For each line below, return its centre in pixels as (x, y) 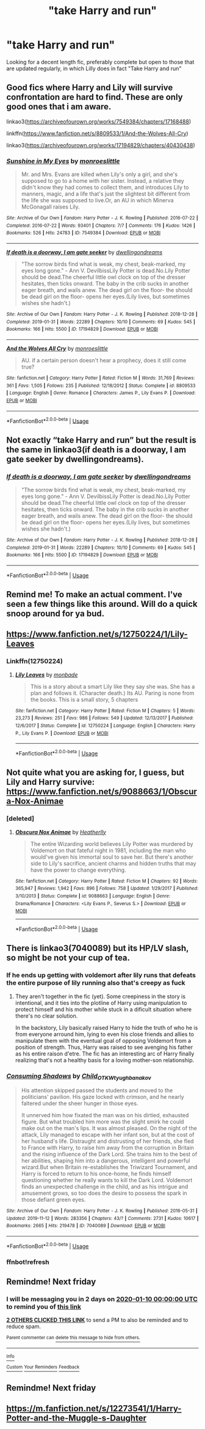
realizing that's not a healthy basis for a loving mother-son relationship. (104, 1060)
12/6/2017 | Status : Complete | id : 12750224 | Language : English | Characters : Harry (105, 726)
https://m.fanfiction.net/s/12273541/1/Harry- (94, 1409)
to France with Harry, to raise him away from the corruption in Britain (107, 1148)
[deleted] (20, 818)
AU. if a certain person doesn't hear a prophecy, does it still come (104, 360)
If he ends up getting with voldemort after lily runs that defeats (101, 975)
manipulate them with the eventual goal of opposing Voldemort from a (103, 1040)
